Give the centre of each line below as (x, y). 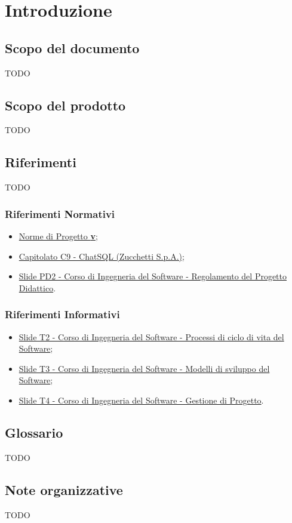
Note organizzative (64, 489)
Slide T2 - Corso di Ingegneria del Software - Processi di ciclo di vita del (151, 336)
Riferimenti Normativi (60, 213)
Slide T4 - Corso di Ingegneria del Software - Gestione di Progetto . (141, 400)
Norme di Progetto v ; (58, 236)
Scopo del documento (72, 47)
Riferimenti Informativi (62, 314)
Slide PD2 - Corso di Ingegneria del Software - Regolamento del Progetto (153, 276)
